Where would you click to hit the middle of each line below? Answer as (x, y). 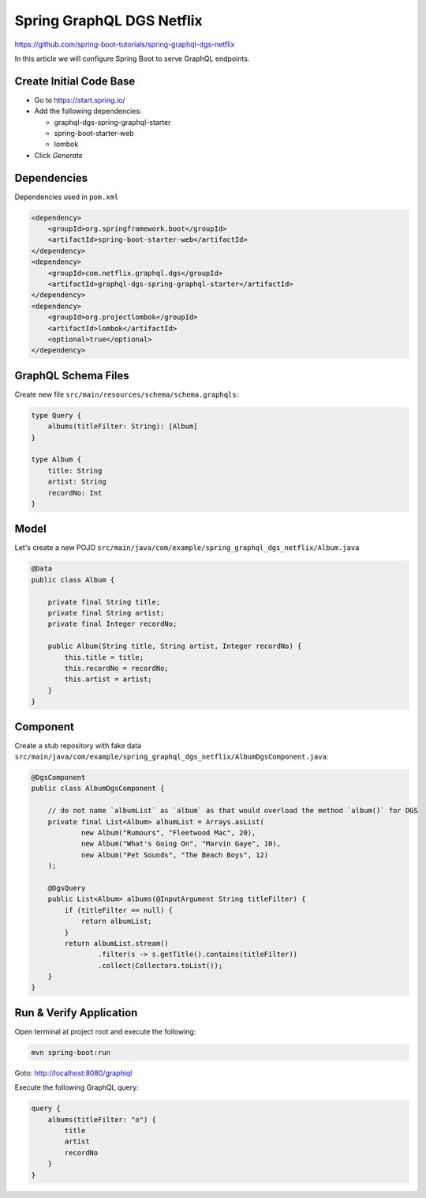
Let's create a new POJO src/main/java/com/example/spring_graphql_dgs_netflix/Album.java (187, 548)
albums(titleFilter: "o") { (102, 1119)
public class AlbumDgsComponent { (98, 789)
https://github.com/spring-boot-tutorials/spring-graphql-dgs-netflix (125, 44)
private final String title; (104, 602)
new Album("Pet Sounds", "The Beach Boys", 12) (175, 855)
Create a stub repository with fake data (78, 745)
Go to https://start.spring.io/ (80, 100)
